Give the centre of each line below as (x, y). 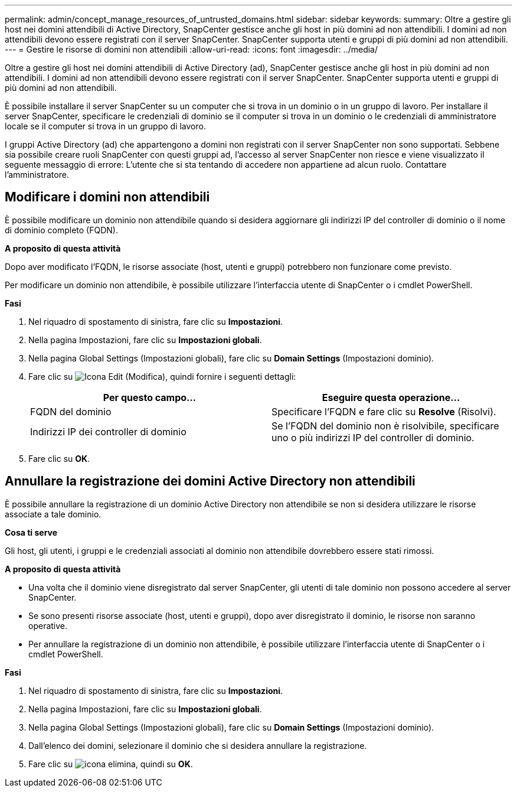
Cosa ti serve (31, 532)
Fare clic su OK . (59, 458)
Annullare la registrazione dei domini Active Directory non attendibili (210, 481)
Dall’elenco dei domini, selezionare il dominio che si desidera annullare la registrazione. (198, 745)
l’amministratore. (37, 175)
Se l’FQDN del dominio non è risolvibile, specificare (385, 426)
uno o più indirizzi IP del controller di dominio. (373, 437)
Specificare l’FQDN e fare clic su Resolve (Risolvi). (384, 411)
